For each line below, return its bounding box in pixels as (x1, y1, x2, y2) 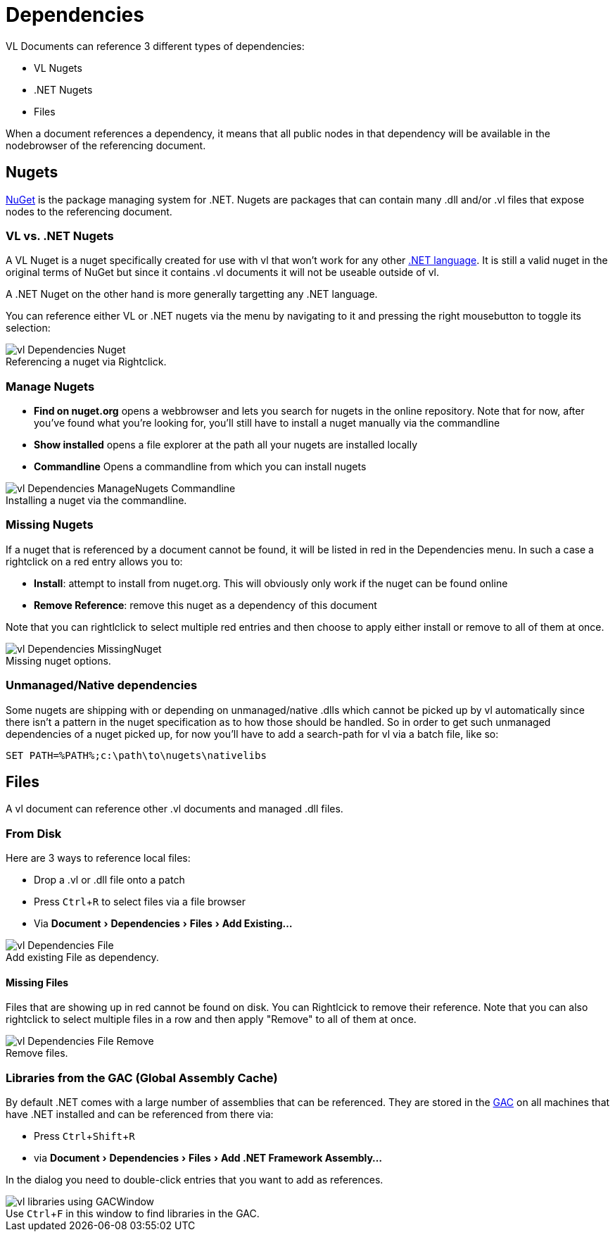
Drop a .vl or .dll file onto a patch (34, 874, 185, 886)
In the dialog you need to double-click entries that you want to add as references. (6, 1174, 383, 1186)
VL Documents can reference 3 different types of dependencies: (6, 39, 305, 52)
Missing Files (6, 976, 69, 988)
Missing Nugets (6, 517, 94, 532)
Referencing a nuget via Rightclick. (6, 356, 167, 368)
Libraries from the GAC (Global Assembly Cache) (6, 1070, 278, 1085)
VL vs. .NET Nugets (6, 228, 114, 243)
